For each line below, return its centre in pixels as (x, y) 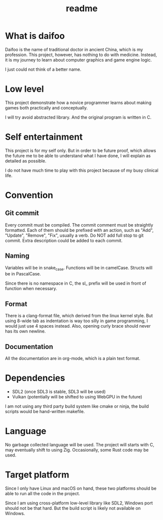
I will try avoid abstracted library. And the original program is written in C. (78, 117)
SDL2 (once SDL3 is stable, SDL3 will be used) (59, 392)
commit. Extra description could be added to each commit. (64, 240)
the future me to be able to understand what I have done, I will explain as (78, 156)
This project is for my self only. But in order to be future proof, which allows (81, 150)
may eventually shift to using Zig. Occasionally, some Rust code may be (77, 450)
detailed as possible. (26, 161)
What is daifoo (35, 36)
